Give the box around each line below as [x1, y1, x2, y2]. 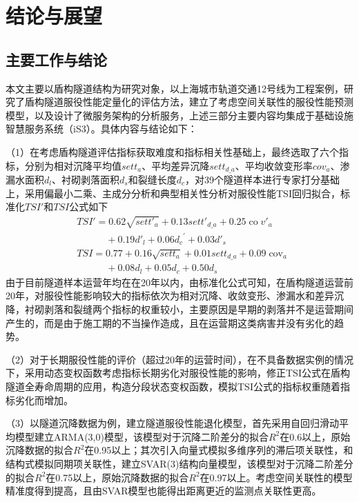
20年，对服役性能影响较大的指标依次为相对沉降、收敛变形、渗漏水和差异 [6, 288, 334, 303]
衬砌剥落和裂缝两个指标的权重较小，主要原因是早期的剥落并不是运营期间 [24, 301, 353, 316]
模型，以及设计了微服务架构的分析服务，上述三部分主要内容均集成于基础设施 [6, 108, 353, 122]
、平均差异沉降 [142, 158, 210, 172]
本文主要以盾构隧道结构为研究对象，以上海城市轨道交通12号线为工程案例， [6, 81, 344, 95]
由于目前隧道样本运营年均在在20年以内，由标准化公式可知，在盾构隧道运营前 [6, 274, 353, 289]
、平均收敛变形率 [235, 158, 313, 172]
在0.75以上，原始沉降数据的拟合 [46, 470, 189, 484]
